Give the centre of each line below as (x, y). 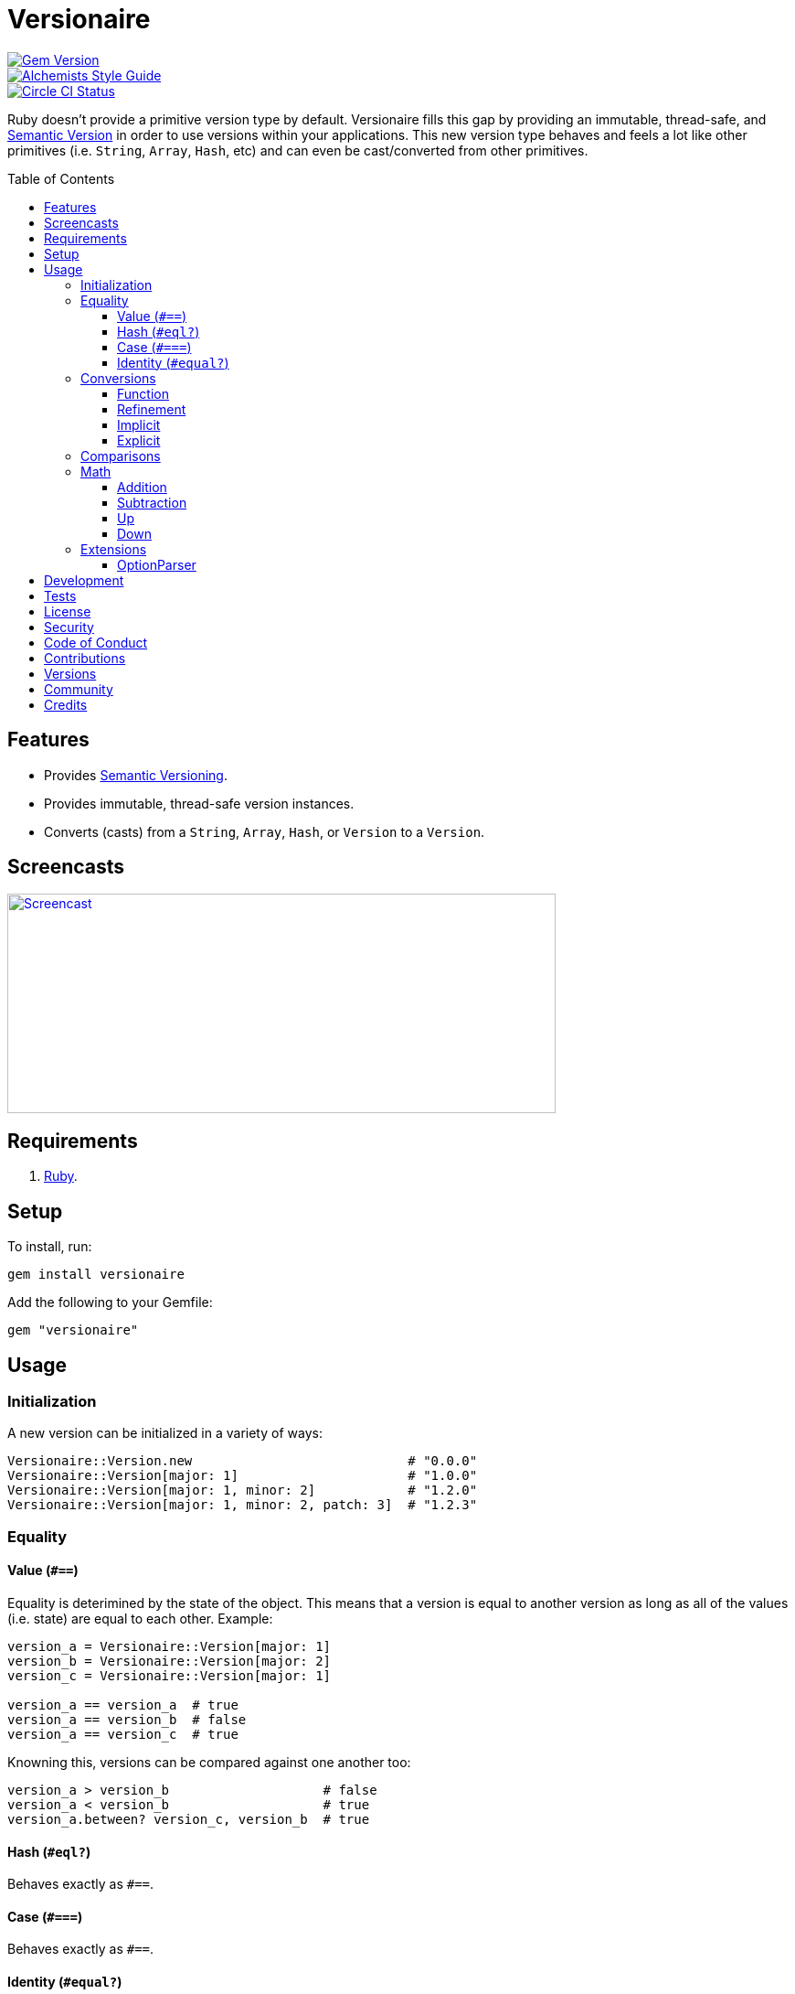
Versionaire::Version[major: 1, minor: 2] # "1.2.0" (243, 1490)
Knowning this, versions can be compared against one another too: (209, 1762)
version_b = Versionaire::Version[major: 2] (170, 1661)
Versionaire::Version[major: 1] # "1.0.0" (243, 1476)
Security (69, 627)
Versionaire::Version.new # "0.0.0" (243, 1461)
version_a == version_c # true (123, 1734)
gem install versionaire (96, 1275)
